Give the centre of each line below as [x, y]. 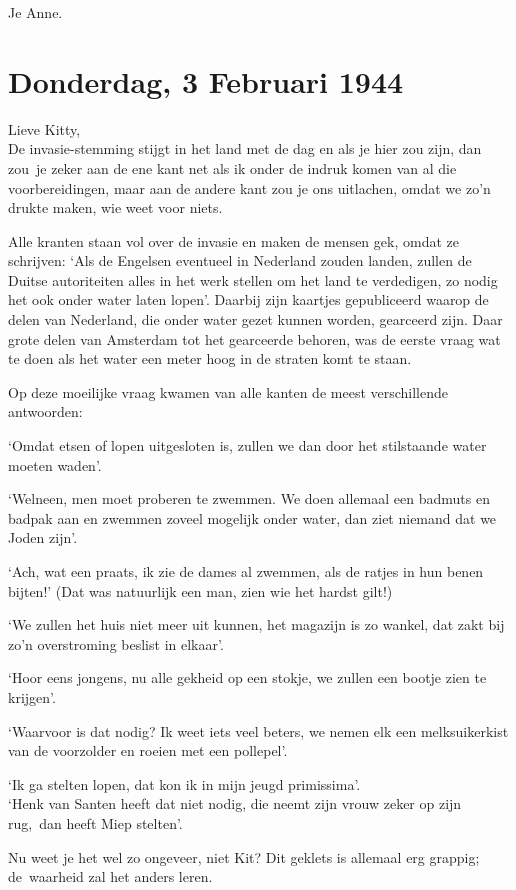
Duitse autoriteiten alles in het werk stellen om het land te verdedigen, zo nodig [253, 279]
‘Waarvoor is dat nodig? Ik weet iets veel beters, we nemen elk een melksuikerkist [258, 730]
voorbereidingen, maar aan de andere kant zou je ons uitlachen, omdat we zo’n [249, 187]
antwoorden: [45, 411]
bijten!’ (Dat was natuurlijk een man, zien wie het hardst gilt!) [200, 590]
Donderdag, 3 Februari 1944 [206, 80]
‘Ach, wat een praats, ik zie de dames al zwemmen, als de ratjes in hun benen [246, 571]
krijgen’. [32, 696]
